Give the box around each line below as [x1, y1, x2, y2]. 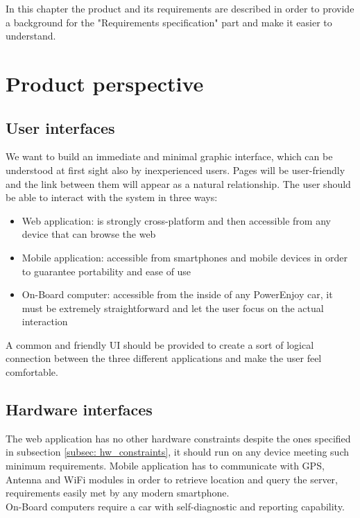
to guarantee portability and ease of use [22, 264, 191, 278]
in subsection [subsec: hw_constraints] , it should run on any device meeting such [6, 444, 349, 459]
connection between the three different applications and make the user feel [6, 351, 322, 365]
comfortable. [6, 365, 58, 379]
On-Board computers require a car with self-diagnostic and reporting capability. [6, 499, 345, 513]
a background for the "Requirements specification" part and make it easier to [6, 15, 332, 29]
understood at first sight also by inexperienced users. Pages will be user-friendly [6, 162, 345, 177]
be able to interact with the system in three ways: [6, 190, 218, 205]
